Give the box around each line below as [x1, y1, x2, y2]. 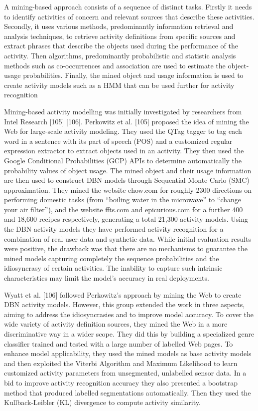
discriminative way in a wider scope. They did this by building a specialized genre [4, 329, 255, 339]
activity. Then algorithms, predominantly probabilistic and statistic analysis [4, 50, 236, 60]
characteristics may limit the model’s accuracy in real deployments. [4, 273, 209, 283]
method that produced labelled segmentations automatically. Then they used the [4, 387, 251, 398]
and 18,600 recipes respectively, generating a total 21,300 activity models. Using [4, 214, 249, 224]
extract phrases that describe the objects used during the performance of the [4, 40, 239, 51]
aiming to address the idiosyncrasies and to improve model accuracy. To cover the [4, 309, 254, 319]
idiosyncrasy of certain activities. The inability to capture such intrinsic [4, 263, 223, 273]
